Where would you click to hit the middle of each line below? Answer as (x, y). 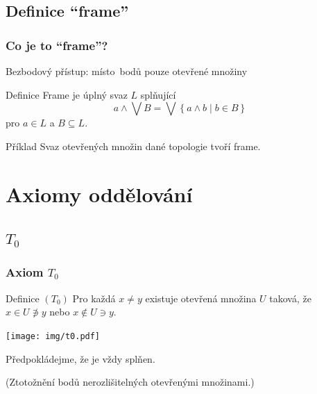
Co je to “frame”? (57, 45)
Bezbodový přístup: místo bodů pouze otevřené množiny (127, 71)
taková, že (290, 298)
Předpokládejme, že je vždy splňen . (80, 358)
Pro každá (94, 298)
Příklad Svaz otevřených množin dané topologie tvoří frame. (133, 146)
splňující (158, 94)
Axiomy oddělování (99, 194)
